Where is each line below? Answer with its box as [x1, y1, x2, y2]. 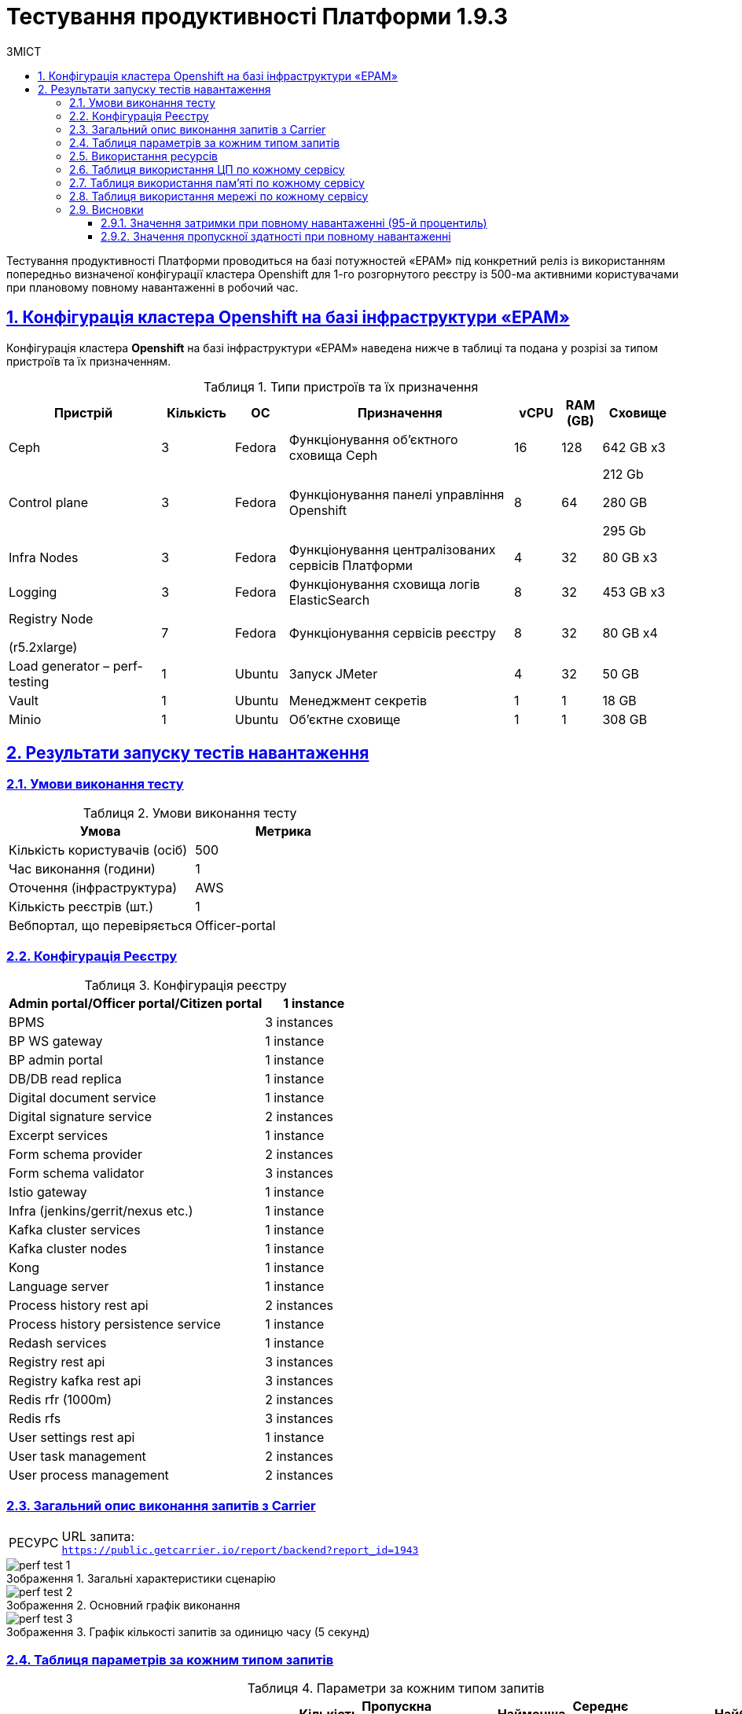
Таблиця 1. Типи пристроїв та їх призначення [204, 378, 479, 395]
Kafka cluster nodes [9, 1240, 127, 1256]
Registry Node [9, 610, 94, 627]
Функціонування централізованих [288, 541, 496, 557]
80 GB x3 [602, 549, 658, 565]
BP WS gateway [9, 1032, 103, 1049]
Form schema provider [9, 1146, 142, 1162]
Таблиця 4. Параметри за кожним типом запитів [247, 1680, 545, 1697]
